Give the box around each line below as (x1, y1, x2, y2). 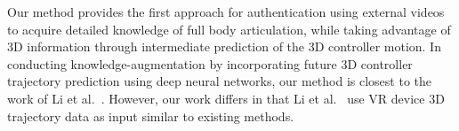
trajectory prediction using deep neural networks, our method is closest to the (7, 72, 432, 90)
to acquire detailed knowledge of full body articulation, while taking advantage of (7, 19, 451, 38)
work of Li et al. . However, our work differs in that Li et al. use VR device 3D (7, 89, 445, 107)
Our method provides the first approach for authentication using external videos (7, 3, 445, 20)
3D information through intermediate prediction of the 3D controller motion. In (7, 37, 441, 56)
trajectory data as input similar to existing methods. (7, 106, 294, 125)
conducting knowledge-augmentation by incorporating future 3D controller (7, 54, 413, 73)
